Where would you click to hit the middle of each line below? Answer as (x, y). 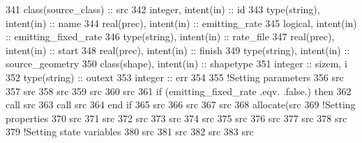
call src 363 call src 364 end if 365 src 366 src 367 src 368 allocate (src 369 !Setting (181, 104)
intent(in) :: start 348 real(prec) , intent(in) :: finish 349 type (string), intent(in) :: (178, 50)
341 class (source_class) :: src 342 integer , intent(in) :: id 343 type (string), (163, 9)
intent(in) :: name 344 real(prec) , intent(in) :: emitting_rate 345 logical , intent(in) (181, 23)
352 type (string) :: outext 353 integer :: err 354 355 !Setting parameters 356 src (175, 77)
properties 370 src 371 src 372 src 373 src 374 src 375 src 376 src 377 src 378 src (176, 118)
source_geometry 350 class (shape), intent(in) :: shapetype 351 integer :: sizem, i (176, 64)
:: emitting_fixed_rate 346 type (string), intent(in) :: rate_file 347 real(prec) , (170, 36)
